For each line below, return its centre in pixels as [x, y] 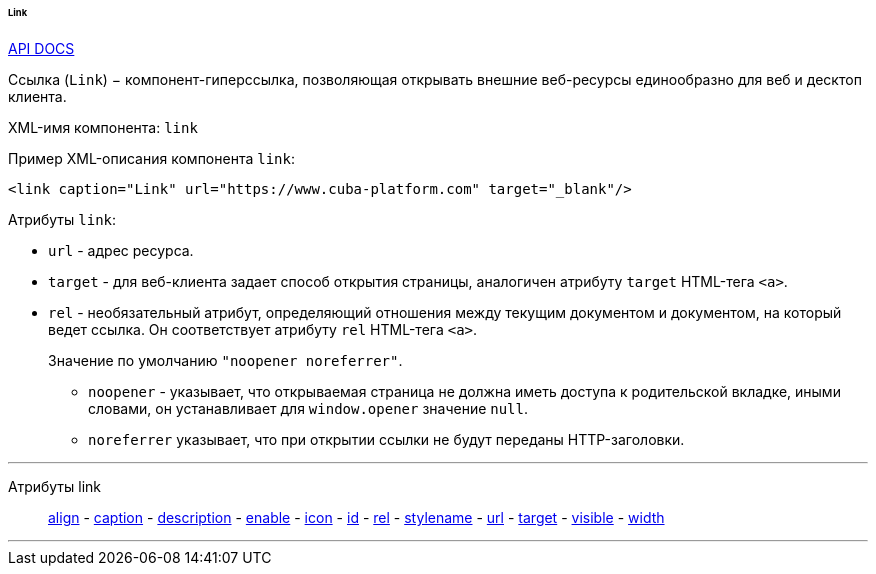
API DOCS [41, 48]
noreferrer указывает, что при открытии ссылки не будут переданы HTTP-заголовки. [386, 439]
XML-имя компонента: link [103, 127]
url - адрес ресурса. [121, 250]
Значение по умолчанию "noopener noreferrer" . [225, 360]
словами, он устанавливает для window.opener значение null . [308, 408]
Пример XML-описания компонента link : [151, 158]
